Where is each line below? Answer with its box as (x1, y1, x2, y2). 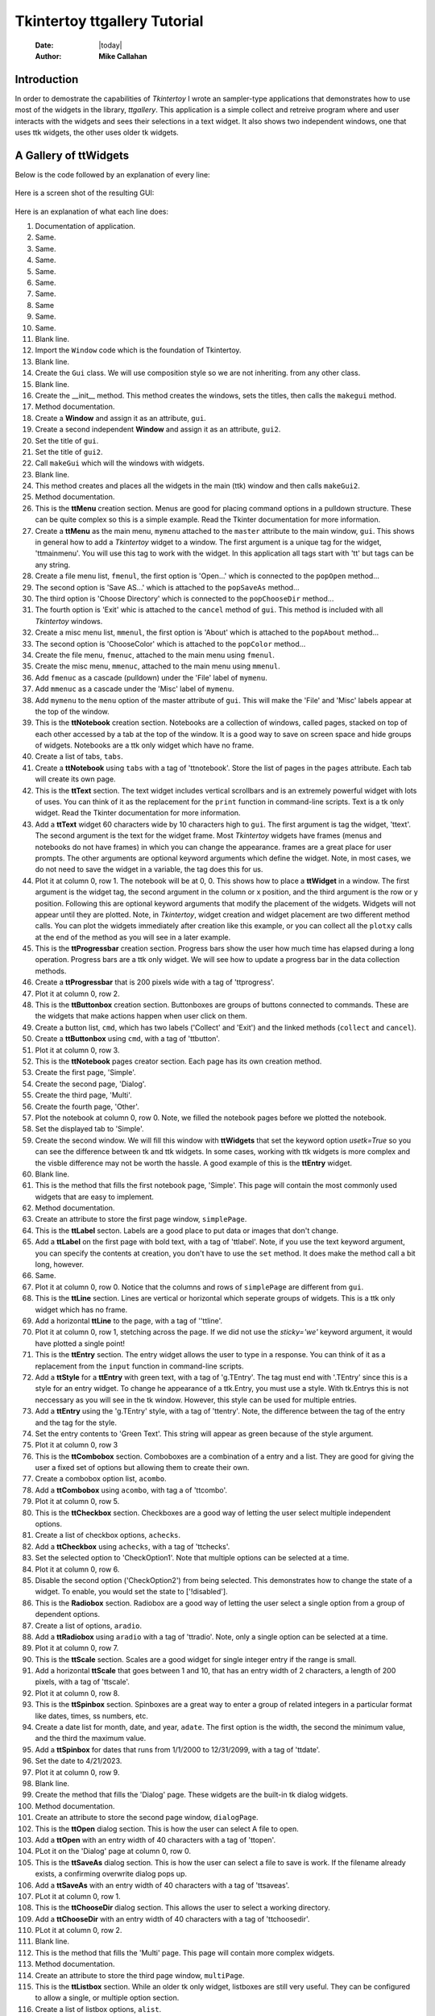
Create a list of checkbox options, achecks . (35, 1531, 181, 1540)
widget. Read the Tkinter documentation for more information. (35, 808, 241, 818)
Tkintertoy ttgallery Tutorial (14, 12, 204, 30)
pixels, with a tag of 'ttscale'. (35, 1677, 130, 1687)
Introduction (14, 73, 79, 86)
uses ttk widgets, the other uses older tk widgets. (14, 127, 179, 137)
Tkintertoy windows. (35, 616, 103, 626)
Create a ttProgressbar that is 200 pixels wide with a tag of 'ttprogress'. (35, 977, 275, 987)
